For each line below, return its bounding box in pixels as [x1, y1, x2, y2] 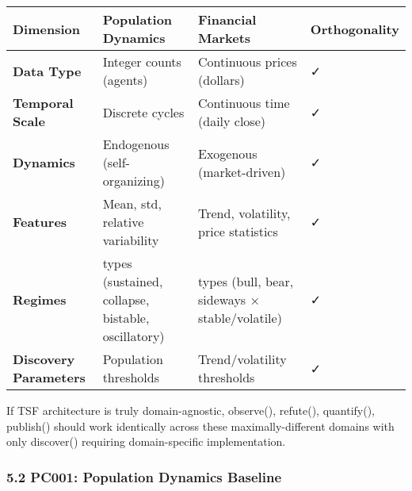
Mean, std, [102, 194, 162, 213]
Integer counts [102, 52, 181, 71]
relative [102, 213, 144, 231]
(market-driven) [198, 162, 286, 181]
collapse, [102, 290, 150, 309]
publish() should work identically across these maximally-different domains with [6, 417, 395, 434]
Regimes [13, 290, 67, 309]
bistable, [102, 309, 150, 327]
